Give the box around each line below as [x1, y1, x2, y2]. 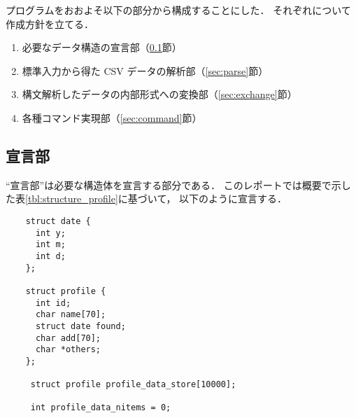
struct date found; [35, 321, 126, 331]
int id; [35, 298, 71, 308]
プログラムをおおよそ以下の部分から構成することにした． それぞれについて [6, 3, 351, 17]
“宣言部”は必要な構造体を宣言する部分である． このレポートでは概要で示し [6, 177, 351, 192]
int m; [35, 239, 66, 250]
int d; [35, 251, 66, 261]
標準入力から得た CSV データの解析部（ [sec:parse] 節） [22, 63, 269, 78]
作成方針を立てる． [6, 16, 94, 31]
